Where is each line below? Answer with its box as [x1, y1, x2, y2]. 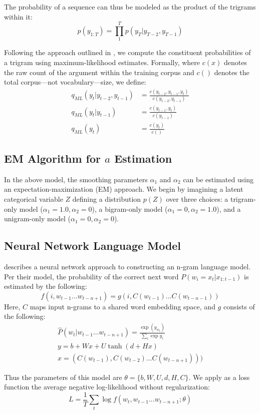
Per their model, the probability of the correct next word [4, 271, 179, 281]
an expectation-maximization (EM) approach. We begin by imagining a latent [4, 184, 243, 194]
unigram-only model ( [4, 213, 71, 224]
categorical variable [4, 194, 63, 204]
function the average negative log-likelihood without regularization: [4, 381, 210, 392]
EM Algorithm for [4, 151, 101, 166]
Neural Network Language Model [4, 238, 181, 253]
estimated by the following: [4, 281, 87, 291]
